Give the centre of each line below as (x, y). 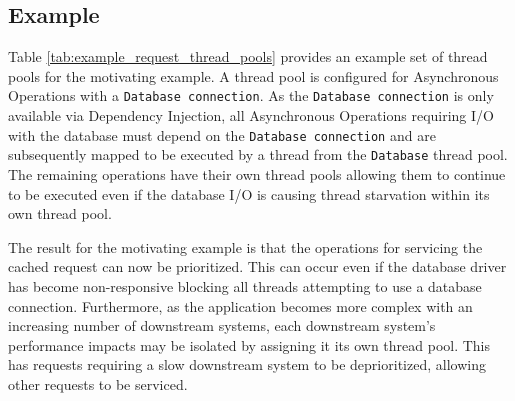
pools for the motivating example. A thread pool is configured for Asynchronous (253, 75)
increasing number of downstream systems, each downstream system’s (222, 325)
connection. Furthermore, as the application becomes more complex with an (240, 305)
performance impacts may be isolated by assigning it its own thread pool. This (249, 344)
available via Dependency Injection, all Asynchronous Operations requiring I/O (251, 115)
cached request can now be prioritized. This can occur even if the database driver (257, 266)
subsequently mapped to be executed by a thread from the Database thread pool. (258, 154)
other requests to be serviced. (98, 383)
